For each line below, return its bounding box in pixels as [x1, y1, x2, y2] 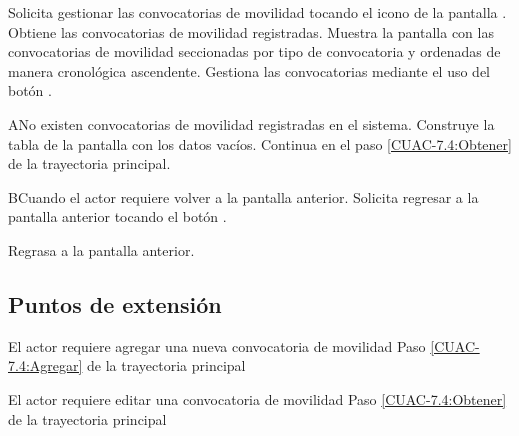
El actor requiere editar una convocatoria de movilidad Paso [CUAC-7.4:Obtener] [8, 388, 507, 409]
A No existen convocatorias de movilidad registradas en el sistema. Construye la [8, 113, 495, 134]
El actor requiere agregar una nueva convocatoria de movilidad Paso [8, 335, 426, 356]
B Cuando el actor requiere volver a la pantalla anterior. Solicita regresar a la [8, 186, 479, 207]
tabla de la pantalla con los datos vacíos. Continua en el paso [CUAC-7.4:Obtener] [8, 133, 512, 154]
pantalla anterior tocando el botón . [8, 206, 227, 227]
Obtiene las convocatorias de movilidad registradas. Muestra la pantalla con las [8, 21, 494, 42]
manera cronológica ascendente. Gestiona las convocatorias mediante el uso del [8, 60, 491, 81]
